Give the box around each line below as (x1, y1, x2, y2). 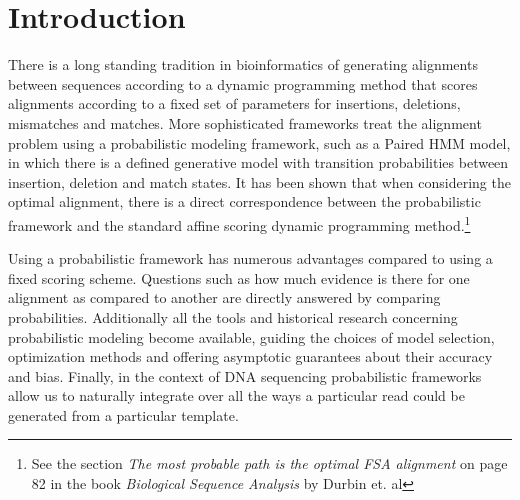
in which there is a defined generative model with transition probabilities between (8, 152, 509, 173)
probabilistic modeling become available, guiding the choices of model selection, (8, 326, 495, 347)
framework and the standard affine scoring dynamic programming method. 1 (8, 211, 471, 235)
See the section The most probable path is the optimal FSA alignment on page (31, 453, 508, 474)
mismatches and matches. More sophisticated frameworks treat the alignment (8, 112, 482, 133)
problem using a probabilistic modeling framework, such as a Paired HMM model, (8, 132, 511, 153)
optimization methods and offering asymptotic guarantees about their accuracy (8, 346, 493, 367)
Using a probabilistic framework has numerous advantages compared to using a (8, 248, 493, 269)
